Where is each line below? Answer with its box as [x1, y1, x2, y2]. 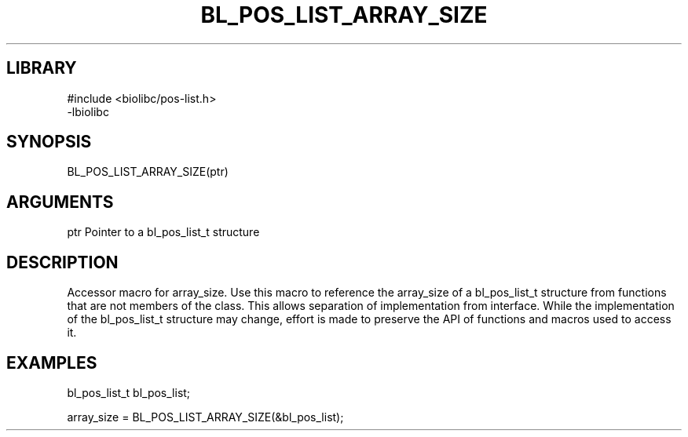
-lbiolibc [67, 104, 109, 118]
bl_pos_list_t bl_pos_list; [67, 385, 191, 399]
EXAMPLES [6, 352, 97, 373]
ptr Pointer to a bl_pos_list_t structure [67, 225, 260, 239]
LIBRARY [6, 58, 77, 78]
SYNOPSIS [6, 132, 92, 152]
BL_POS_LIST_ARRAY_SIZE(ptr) [67, 165, 229, 179]
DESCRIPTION [6, 252, 119, 272]
